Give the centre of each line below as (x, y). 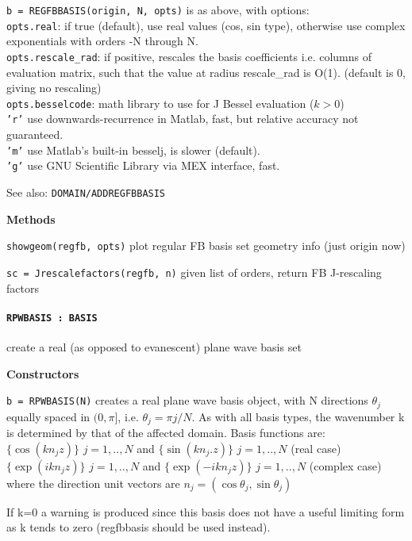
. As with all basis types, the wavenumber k (298, 416)
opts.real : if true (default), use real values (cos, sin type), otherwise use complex (206, 25)
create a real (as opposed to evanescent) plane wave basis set (154, 346)
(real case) (316, 448)
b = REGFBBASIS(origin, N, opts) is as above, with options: (158, 10)
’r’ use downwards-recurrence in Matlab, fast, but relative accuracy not (183, 119)
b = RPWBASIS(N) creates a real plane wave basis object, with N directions (187, 400)
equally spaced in (48, 416)
